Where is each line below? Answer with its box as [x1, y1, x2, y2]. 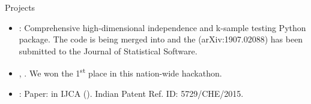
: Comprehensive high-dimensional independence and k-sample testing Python [19, 21, 306, 33]
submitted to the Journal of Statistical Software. [19, 44, 198, 57]
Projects [5, 1, 35, 13]
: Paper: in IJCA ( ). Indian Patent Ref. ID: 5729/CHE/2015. [19, 87, 244, 99]
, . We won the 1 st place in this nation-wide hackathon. [19, 65, 222, 79]
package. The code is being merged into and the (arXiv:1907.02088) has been [19, 33, 303, 45]
